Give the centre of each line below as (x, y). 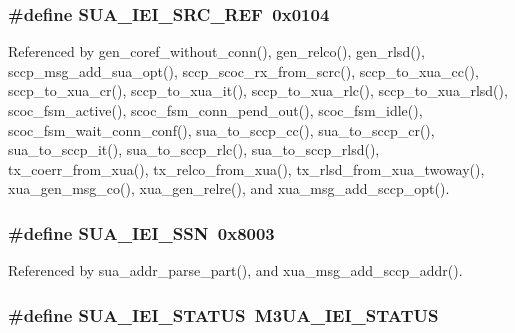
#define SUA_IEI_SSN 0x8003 (141, 232)
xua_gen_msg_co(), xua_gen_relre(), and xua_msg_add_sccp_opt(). (229, 188)
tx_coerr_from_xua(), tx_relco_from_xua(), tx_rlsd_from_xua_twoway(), (246, 168)
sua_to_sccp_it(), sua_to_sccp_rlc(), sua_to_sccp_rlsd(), (194, 149)
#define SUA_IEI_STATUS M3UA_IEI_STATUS (223, 314)
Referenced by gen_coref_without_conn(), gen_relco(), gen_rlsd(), (216, 51)
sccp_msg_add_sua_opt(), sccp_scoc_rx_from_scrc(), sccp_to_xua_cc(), (243, 70)
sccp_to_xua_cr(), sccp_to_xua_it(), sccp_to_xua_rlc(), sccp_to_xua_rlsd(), (258, 90)
